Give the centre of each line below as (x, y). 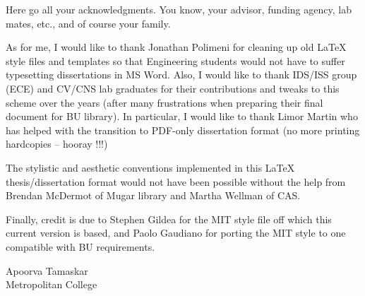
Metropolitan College (52, 284)
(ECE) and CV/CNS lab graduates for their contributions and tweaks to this (173, 88)
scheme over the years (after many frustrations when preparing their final (164, 102)
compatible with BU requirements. (80, 246)
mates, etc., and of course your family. (88, 23)
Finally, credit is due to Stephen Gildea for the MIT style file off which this (169, 219)
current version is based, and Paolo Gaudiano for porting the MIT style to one (176, 233)
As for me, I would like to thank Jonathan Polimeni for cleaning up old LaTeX (176, 47)
